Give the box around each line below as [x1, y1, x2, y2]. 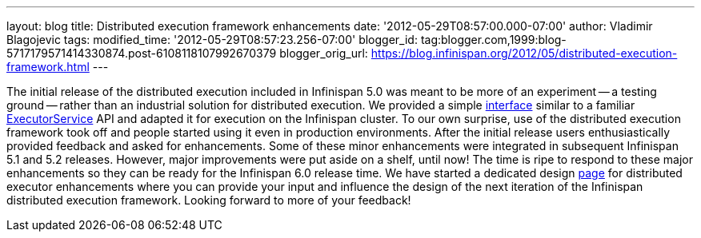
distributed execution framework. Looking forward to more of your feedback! [6, 193, 411, 207]
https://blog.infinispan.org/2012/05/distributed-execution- [371, 46, 678, 60]
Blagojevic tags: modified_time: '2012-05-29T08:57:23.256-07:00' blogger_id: [6, 33, 418, 46]
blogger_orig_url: [279, 46, 368, 60]
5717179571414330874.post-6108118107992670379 [6, 46, 277, 60]
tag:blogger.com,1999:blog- [420, 33, 567, 46]
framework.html [6, 60, 90, 73]
